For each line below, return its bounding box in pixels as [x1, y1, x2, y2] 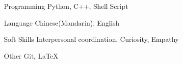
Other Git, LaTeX [4, 50, 58, 61]
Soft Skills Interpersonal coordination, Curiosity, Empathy [4, 34, 179, 44]
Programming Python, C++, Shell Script [4, 1, 128, 11]
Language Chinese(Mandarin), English [4, 17, 120, 28]
